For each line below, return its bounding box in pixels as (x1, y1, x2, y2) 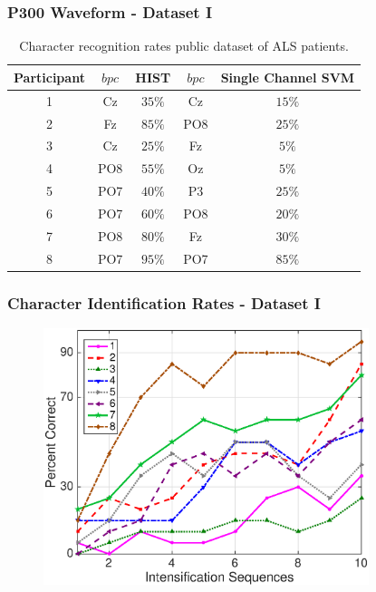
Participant (14, 67, 85, 86)
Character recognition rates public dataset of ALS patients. (19, 36, 349, 55)
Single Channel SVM (220, 67, 355, 86)
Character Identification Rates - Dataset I (7, 291, 321, 314)
